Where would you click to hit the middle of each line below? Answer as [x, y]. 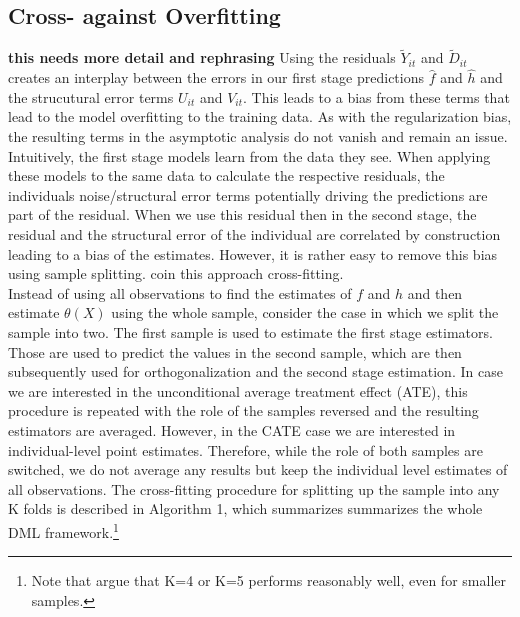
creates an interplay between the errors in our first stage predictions [216, 77]
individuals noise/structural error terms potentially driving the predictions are [248, 194]
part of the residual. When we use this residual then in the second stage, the [242, 214]
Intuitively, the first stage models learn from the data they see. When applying [249, 155]
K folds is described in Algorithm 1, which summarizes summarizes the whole [245, 508]
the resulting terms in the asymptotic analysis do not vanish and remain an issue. [258, 136]
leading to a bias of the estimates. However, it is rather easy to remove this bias [253, 253]
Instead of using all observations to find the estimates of [180, 292]
